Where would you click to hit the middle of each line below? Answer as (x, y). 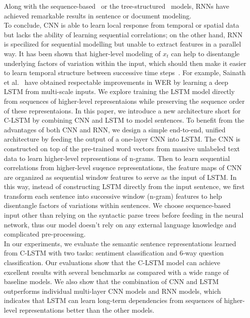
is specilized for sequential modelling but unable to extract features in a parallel (123, 44)
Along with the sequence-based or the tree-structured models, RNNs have (117, 6)
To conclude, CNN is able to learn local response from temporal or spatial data (122, 25)
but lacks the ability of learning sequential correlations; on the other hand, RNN (123, 34)
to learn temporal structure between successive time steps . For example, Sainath (125, 72)
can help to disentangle (205, 53)
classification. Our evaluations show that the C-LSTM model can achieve (112, 262)
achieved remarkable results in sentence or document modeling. (98, 15)
